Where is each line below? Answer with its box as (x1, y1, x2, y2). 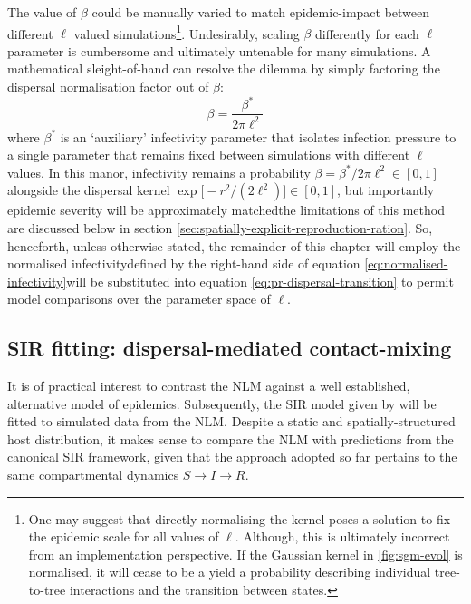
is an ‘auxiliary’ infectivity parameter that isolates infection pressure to (60, 127, 457, 146)
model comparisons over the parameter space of (7, 289, 271, 308)
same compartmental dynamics (7, 465, 179, 484)
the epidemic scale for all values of (28, 527, 219, 546)
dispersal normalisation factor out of (7, 77, 209, 96)
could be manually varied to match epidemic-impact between (91, 3, 430, 21)
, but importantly (337, 180, 435, 200)
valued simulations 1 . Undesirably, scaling (73, 21, 300, 43)
